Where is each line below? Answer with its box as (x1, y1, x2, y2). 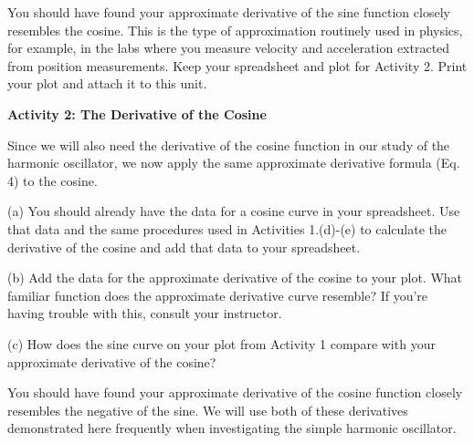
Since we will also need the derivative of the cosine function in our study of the (7, 135, 450, 154)
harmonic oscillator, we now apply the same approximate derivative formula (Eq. (7, 153, 460, 172)
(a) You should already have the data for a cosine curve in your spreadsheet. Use (7, 201, 460, 221)
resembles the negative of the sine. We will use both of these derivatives (7, 400, 408, 419)
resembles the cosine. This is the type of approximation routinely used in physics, (7, 20, 463, 39)
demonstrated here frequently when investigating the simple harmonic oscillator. (7, 418, 457, 438)
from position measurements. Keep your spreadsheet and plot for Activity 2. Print (7, 56, 468, 75)
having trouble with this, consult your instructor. (7, 304, 282, 323)
